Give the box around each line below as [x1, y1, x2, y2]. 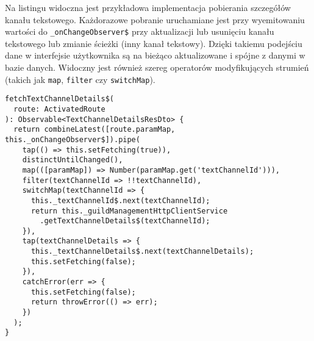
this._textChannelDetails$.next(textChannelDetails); [30, 247, 254, 256]
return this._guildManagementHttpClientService [30, 206, 228, 215]
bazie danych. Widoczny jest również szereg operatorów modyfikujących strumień [5, 61, 309, 74]
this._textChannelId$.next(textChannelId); [30, 196, 210, 205]
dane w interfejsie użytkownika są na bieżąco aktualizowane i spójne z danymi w [5, 49, 305, 62]
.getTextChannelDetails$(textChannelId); [40, 217, 210, 226]
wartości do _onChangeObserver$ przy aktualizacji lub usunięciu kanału [5, 25, 274, 38]
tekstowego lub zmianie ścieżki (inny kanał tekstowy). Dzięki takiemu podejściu [5, 37, 302, 49]
